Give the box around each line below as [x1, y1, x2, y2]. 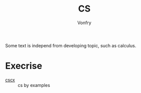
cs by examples [18, 82, 50, 88]
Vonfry [77, 20, 92, 26]
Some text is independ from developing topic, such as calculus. [5, 42, 136, 48]
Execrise [5, 60, 43, 72]
